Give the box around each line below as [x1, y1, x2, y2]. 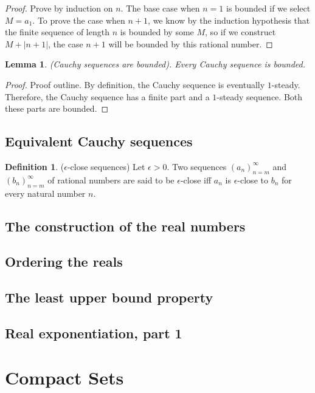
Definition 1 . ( [5, 160, 64, 173]
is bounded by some [120, 26, 194, 38]
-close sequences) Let [67, 160, 145, 173]
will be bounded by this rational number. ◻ [108, 37, 273, 50]
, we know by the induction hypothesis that [148, 13, 310, 26]
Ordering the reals [5, 252, 123, 271]
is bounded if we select [226, 2, 311, 14]
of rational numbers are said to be [47, 173, 175, 186]
